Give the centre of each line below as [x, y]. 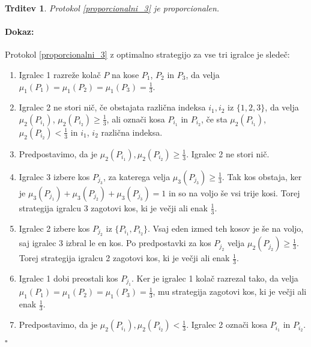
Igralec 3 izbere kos [54, 176]
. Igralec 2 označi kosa [227, 324]
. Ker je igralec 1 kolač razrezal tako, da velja [215, 278]
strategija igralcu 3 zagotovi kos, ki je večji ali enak [113, 207]
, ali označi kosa [136, 119]
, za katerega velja [137, 176]
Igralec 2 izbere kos [54, 228]
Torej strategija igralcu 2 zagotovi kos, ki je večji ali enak [124, 258]
